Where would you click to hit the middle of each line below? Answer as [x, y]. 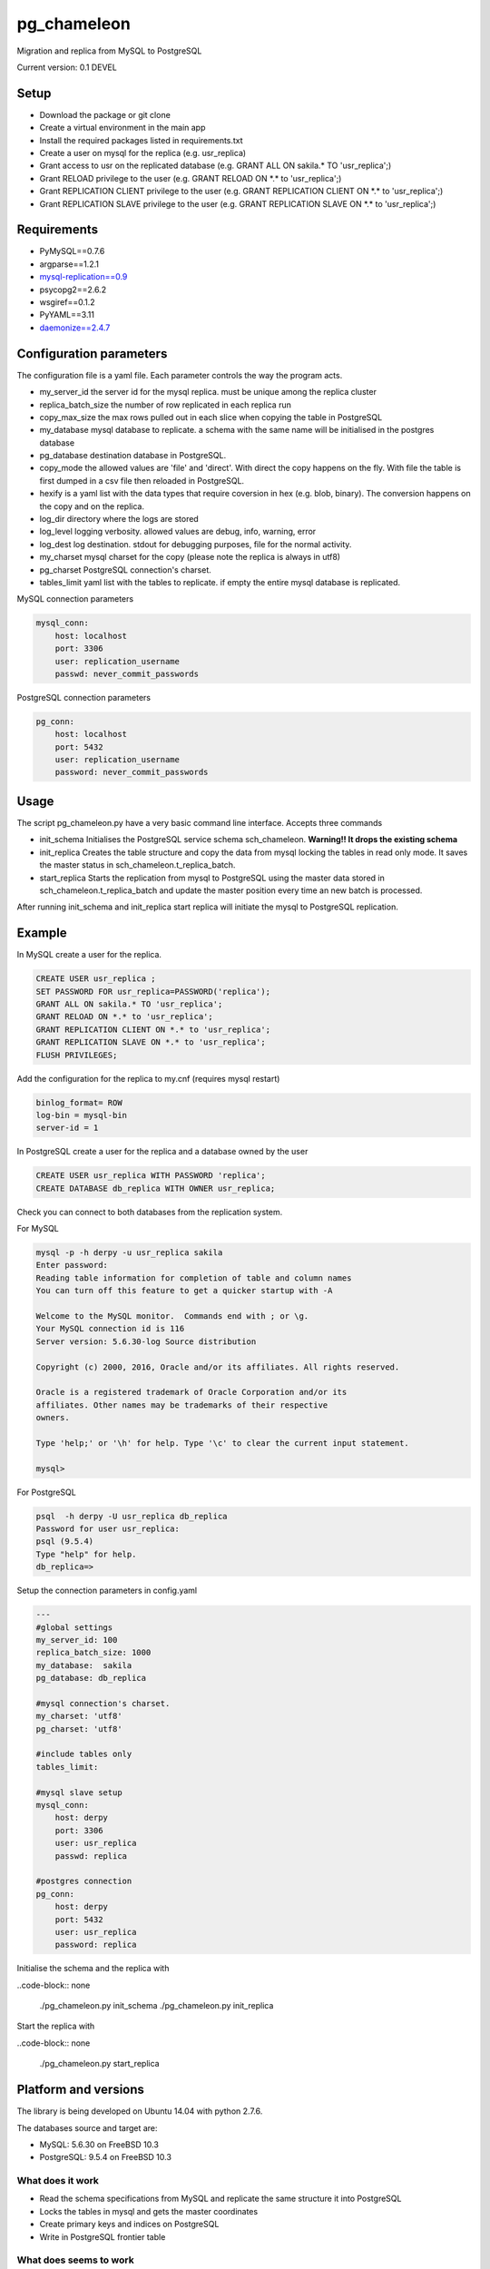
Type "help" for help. [86, 1554]
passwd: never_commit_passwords [127, 673]
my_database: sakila [84, 1665]
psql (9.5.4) [65, 1542]
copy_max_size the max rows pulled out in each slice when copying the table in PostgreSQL [211, 417]
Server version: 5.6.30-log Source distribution [146, 1341]
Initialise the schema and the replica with [93, 1969]
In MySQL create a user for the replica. [89, 955]
